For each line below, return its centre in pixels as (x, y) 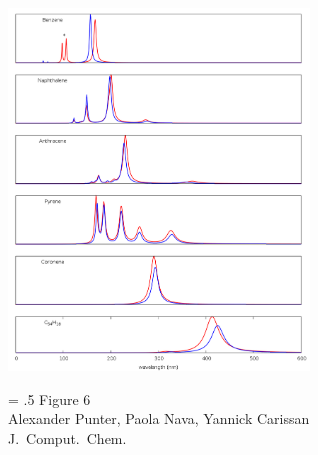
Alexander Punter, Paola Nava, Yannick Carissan (159, 418)
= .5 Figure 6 (49, 398)
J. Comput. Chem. (67, 437)
